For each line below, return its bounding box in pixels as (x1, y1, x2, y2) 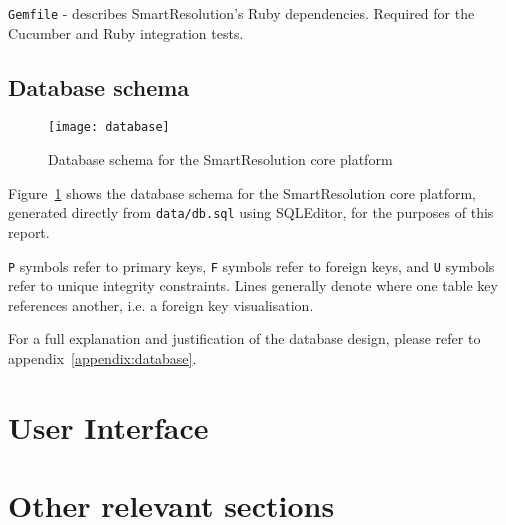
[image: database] (48, 120, 170, 135)
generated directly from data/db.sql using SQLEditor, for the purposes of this (8, 202, 494, 223)
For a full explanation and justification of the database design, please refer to (8, 328, 481, 349)
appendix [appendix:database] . (8, 347, 197, 368)
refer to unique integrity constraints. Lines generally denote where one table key (8, 275, 498, 296)
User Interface (8, 406, 209, 447)
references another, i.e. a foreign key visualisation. (8, 294, 314, 315)
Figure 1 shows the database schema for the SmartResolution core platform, (8, 182, 477, 203)
